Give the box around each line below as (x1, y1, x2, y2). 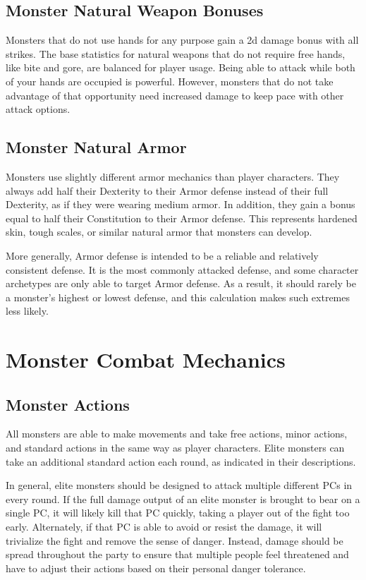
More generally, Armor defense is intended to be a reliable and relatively (6, 248, 319, 262)
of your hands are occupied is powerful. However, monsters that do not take (6, 73, 334, 88)
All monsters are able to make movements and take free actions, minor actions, (6, 426, 348, 441)
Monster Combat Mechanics (6, 345, 286, 374)
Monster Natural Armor (6, 136, 187, 158)
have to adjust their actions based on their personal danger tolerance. (6, 560, 306, 575)
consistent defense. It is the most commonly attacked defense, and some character (6, 262, 359, 277)
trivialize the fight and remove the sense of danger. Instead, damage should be (6, 533, 343, 548)
